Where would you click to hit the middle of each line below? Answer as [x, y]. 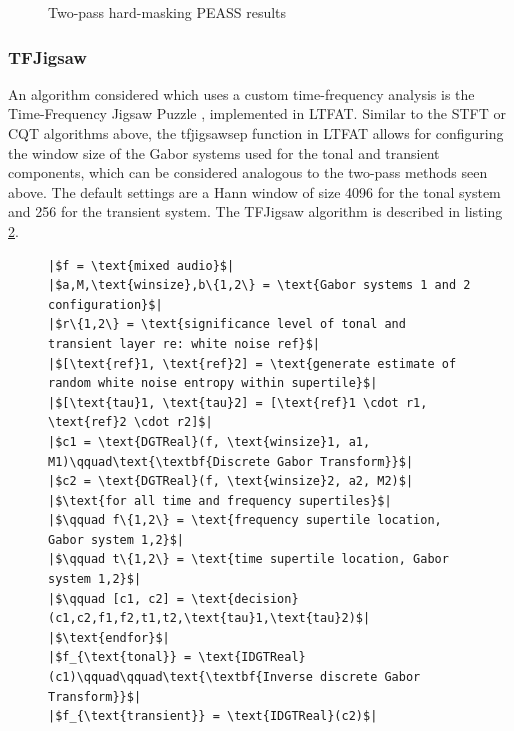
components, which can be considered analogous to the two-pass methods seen [248, 172]
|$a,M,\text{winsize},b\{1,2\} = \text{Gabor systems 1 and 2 [259, 285]
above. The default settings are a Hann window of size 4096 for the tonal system [254, 191]
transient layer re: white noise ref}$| [184, 343]
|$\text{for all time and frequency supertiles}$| [220, 500]
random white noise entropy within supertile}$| [213, 383]
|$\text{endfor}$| [109, 637]
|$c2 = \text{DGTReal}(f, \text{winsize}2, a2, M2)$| [231, 481]
